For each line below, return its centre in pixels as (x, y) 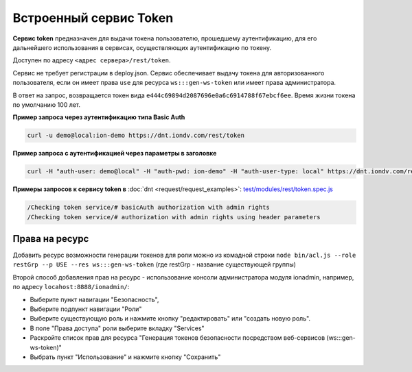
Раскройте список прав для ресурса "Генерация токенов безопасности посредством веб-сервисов (178, 338)
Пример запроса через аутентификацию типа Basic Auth (99, 117)
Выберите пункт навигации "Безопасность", (94, 299)
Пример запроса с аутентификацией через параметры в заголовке (115, 153)
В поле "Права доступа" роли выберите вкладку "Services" (117, 328)
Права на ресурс (51, 239)
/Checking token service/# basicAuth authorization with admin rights (149, 208)
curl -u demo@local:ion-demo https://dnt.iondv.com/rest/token (136, 136)
